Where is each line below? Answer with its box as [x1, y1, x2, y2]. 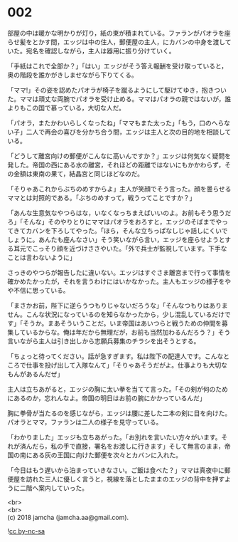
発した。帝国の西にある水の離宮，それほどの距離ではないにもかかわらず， [7, 160, 225, 169]
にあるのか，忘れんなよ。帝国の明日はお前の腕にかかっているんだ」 [7, 393, 206, 402]
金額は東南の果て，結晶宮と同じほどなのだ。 [13, 169, 144, 178]
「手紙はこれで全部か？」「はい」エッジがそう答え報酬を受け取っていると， [7, 61, 228, 70]
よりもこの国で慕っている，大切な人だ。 [7, 103, 126, 112]
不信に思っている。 [13, 286, 70, 294]
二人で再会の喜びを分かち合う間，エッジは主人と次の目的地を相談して [26, 127, 232, 136]
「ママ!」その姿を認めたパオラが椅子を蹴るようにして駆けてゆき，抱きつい [7, 85, 227, 94]
